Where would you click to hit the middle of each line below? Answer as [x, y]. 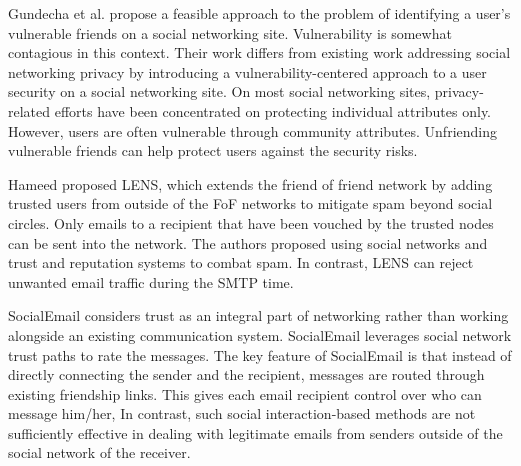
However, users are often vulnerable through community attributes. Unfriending [252, 130]
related [29, 110]
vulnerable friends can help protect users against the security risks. [213, 150]
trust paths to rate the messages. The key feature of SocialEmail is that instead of [260, 354]
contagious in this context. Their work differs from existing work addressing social [259, 52]
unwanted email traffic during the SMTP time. [151, 281]
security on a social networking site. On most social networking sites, [219, 91]
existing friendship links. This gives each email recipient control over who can [245, 393]
